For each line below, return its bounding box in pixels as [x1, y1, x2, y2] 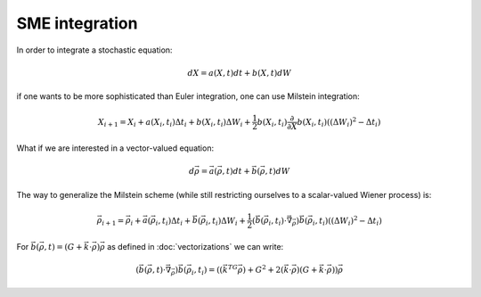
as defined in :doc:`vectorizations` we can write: [107, 241, 284, 252]
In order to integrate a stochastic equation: [16, 45, 173, 55]
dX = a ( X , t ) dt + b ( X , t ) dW [187, 68, 292, 78]
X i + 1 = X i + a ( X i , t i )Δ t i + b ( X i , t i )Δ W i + [98, 117, 251, 129]
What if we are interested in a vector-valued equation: [16, 143, 214, 153]
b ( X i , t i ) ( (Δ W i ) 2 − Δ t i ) [297, 116, 381, 129]
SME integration [16, 13, 138, 33]
